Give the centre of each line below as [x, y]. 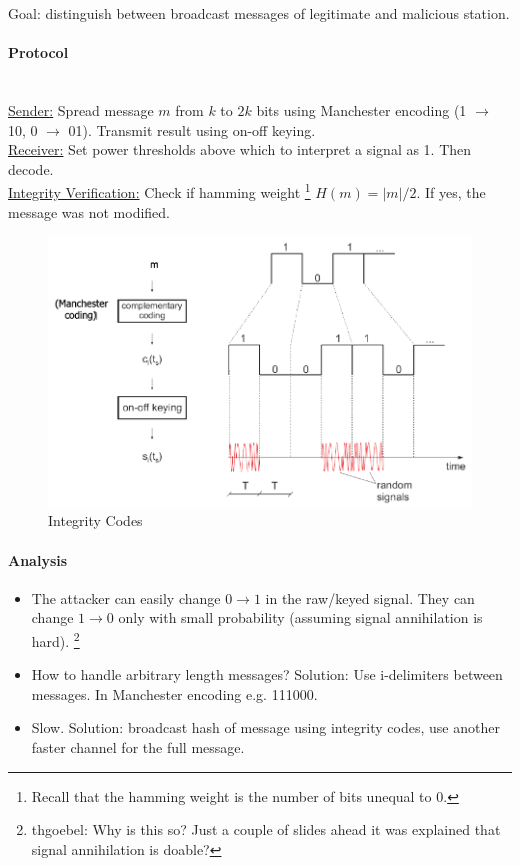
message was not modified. [89, 211]
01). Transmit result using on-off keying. [192, 129]
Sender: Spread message [81, 109]
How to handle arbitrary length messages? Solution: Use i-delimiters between [267, 674]
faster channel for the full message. [138, 747]
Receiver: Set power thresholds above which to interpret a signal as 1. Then [240, 149]
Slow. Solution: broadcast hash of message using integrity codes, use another [265, 727]
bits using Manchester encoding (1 [361, 109]
